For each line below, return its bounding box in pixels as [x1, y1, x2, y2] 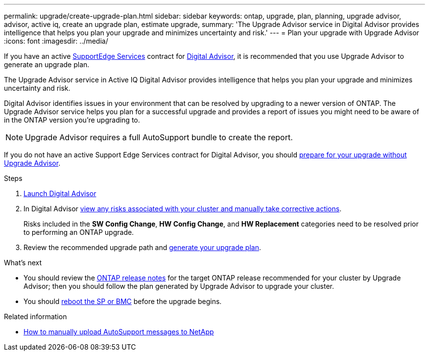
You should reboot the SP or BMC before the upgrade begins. [24, 297, 222, 305]
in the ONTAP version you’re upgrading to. [4, 116, 140, 124]
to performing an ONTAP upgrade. [24, 228, 134, 236]
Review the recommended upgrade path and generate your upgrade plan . [24, 243, 261, 252]
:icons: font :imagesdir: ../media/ [4, 37, 108, 45]
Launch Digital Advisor [24, 189, 96, 198]
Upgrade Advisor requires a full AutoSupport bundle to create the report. [25, 132, 293, 142]
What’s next [4, 258, 42, 267]
